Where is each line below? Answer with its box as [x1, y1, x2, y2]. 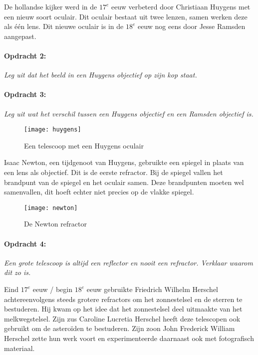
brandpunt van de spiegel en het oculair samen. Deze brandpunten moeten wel [4, 176, 244, 187]
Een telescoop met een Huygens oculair [24, 140, 144, 150]
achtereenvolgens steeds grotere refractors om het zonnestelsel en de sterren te [4, 293, 243, 304]
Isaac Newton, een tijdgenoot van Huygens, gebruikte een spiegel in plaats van [4, 157, 244, 167]
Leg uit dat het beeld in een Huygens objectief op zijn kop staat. [4, 69, 197, 80]
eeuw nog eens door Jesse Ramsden [137, 21, 246, 31]
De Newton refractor [24, 218, 87, 229]
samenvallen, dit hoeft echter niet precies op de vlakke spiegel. [4, 186, 194, 197]
